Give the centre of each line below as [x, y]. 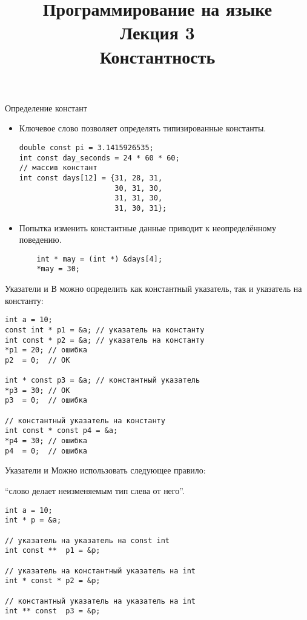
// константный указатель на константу [85, 420]
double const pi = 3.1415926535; [86, 147]
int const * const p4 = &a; [61, 431]
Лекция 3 [157, 32]
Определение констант [46, 107]
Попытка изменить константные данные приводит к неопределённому [148, 227]
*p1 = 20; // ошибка [46, 350]
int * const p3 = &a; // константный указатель [103, 381]
